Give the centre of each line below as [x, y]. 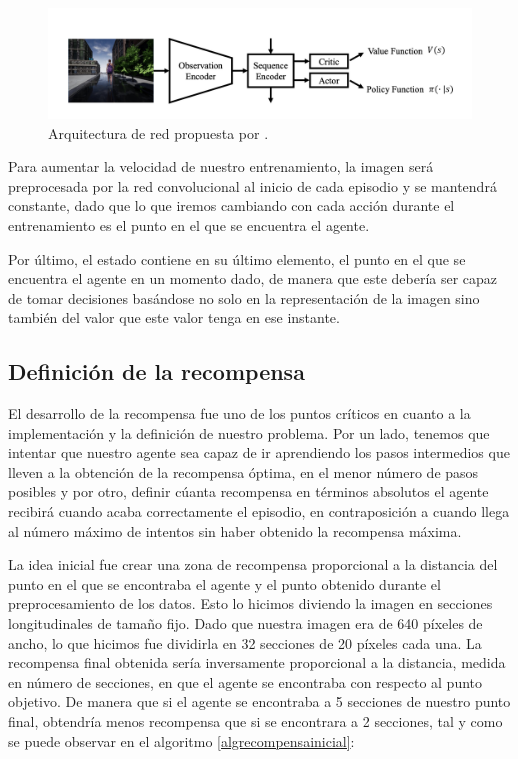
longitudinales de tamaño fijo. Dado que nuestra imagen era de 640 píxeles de [245, 623]
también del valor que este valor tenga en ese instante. [174, 317]
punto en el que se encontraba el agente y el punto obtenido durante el [224, 583]
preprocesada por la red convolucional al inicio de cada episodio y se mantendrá [252, 185]
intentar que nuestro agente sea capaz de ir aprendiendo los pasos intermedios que [259, 452]
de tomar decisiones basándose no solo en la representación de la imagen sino [244, 297]
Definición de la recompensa [156, 371]
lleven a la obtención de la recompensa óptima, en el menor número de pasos [243, 471]
